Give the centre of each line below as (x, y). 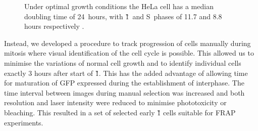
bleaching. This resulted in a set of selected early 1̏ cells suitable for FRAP (120, 112)
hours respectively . (54, 26)
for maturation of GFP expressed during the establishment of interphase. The (124, 83)
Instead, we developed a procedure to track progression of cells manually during (127, 43)
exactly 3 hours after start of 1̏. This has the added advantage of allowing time (126, 73)
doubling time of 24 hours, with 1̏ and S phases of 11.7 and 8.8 (123, 16)
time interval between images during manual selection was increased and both (124, 92)
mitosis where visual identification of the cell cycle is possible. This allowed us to (129, 53)
